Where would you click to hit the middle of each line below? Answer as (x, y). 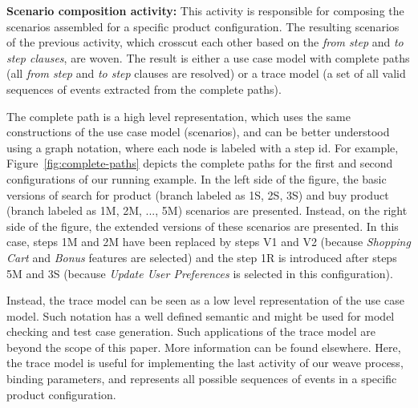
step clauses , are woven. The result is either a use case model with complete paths (208, 57)
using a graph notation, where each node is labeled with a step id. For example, (203, 147)
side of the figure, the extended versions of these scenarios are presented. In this (203, 226)
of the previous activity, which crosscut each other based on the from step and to (205, 42)
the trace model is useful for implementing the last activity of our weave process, (205, 363)
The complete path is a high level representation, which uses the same (179, 116)
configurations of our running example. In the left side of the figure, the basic (197, 178)
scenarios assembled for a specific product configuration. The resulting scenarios (203, 26)
